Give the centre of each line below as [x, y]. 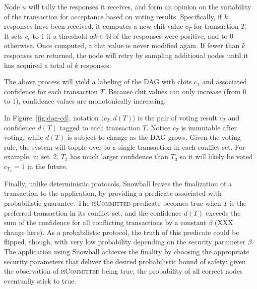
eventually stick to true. [40, 280]
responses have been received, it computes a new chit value [94, 26]
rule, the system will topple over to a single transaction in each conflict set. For [125, 146]
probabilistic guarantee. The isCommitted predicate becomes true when [113, 202]
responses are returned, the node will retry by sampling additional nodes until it [126, 55]
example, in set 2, [32, 156]
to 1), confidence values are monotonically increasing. [85, 101]
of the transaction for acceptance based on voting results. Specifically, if [113, 16]
